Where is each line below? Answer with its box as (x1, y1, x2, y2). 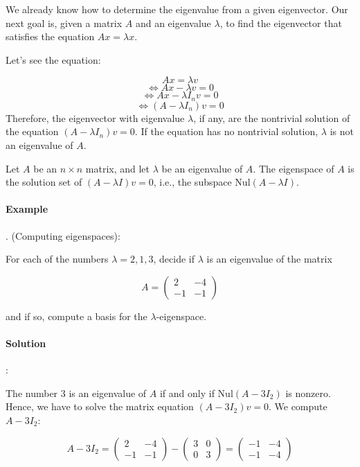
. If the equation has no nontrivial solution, (134, 124, 318, 139)
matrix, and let (85, 161, 150, 175)
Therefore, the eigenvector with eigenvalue (6, 110, 185, 125)
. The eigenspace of (253, 161, 334, 175)
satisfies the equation (6, 29, 95, 44)
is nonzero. (285, 385, 331, 400)
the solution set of (6, 175, 82, 189)
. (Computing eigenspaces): (6, 228, 120, 243)
